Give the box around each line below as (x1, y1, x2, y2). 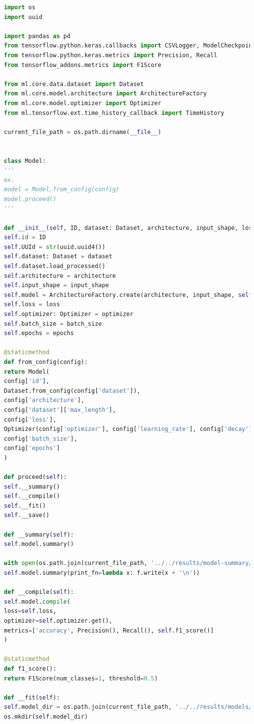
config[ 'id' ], (4, 378, 50, 385)
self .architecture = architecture (4, 272, 116, 279)
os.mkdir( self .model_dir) (4, 713, 88, 720)
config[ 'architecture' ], (4, 397, 85, 404)
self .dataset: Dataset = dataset (4, 253, 112, 260)
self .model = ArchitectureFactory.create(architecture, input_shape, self (4, 291, 253, 298)
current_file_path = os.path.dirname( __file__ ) (4, 128, 162, 136)
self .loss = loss (4, 301, 60, 308)
